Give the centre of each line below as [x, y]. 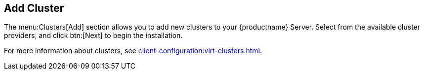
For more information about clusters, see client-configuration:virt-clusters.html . [133, 51]
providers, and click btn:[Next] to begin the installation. [93, 36]
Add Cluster [34, 8]
